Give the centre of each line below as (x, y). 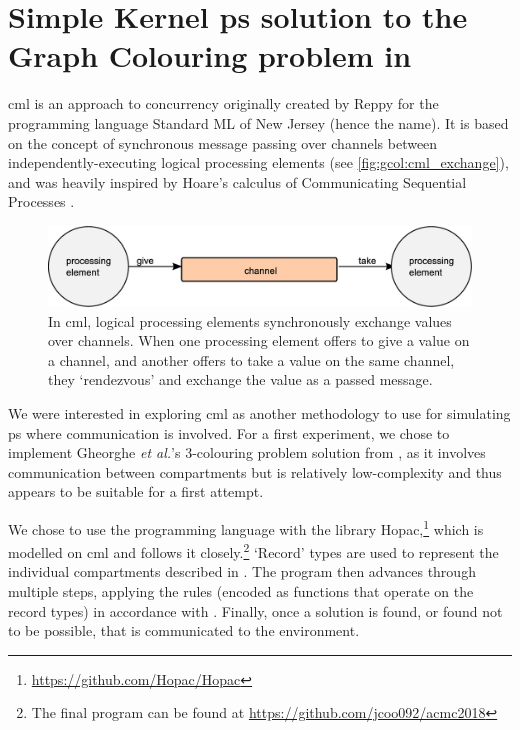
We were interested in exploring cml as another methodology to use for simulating (259, 413)
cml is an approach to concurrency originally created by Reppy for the (223, 103)
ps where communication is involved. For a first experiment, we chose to (229, 432)
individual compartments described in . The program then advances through (242, 571)
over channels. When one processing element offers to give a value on (259, 340)
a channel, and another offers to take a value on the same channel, (251, 359)
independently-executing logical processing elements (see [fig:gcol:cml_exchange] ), (258, 162)
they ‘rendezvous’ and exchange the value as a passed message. (240, 379)
